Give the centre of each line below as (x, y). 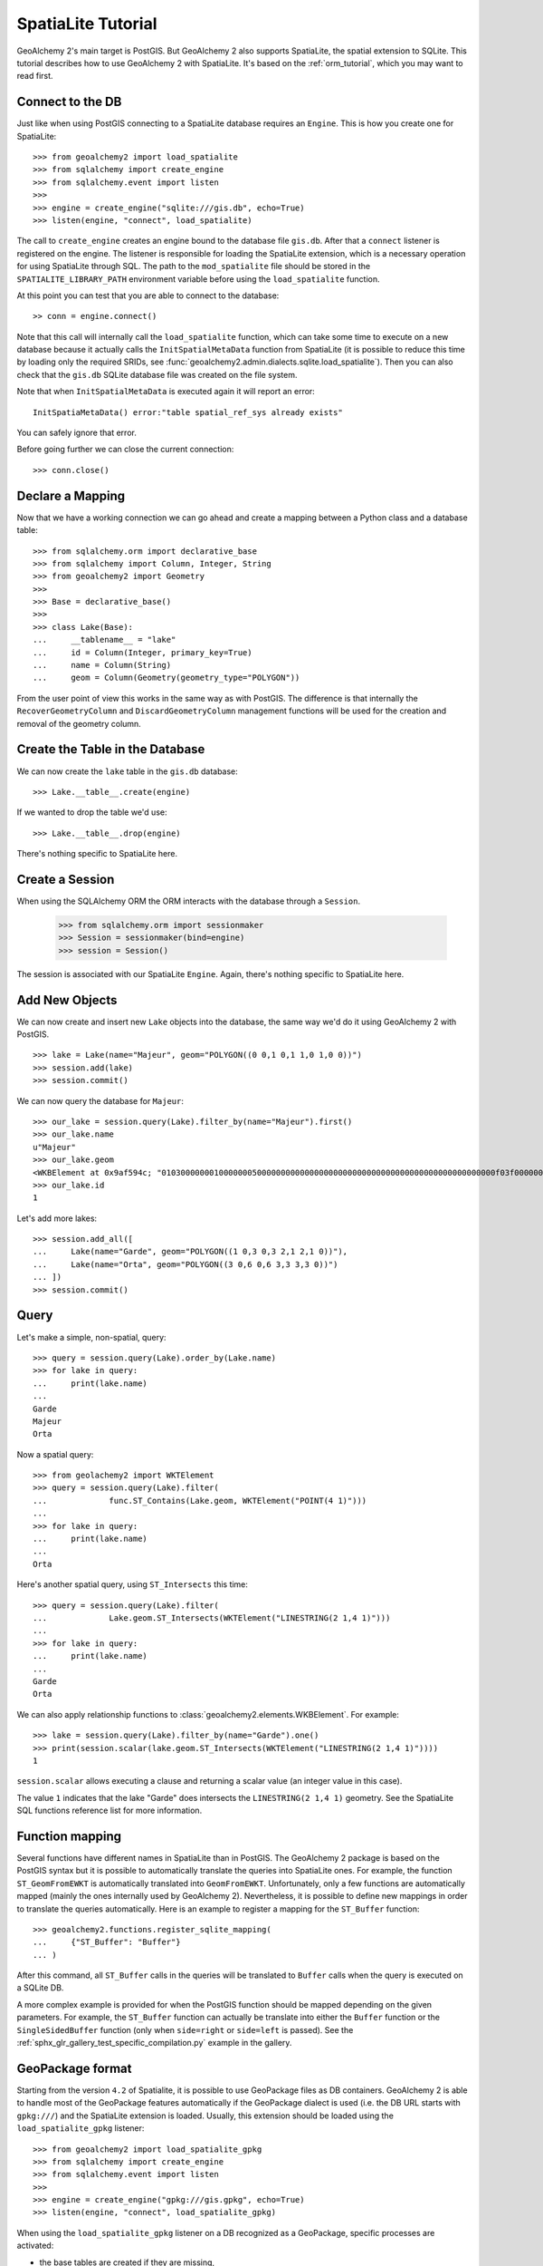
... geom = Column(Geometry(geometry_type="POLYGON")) (167, 678)
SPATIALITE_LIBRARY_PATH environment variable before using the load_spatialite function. (198, 279)
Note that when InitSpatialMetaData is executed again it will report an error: (166, 392)
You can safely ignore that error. (77, 433)
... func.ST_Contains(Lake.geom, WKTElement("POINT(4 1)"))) (200, 1501)
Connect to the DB (69, 102)
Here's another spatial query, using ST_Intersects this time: (133, 1584)
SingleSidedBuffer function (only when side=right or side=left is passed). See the (185, 2029)
